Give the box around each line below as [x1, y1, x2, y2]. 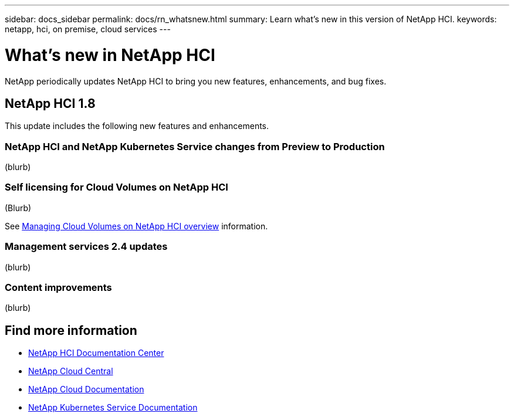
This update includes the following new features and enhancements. [5, 121, 269, 131]
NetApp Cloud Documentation [28, 384, 144, 395]
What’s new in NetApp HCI [5, 45, 215, 65]
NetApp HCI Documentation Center [28, 348, 164, 358]
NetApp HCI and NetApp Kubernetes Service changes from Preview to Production [5, 140, 385, 152]
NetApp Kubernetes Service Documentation [28, 402, 198, 413]
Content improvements [5, 281, 112, 293]
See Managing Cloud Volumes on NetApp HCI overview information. [5, 221, 268, 231]
